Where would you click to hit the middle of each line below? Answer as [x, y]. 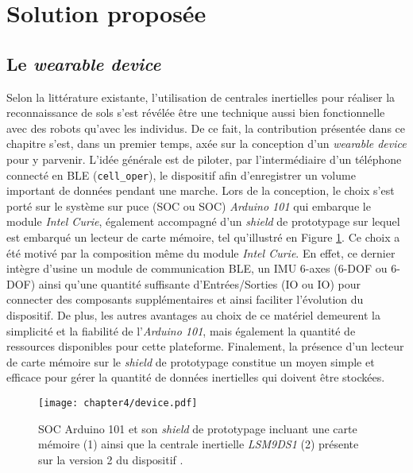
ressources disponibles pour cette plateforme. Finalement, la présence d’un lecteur [205, 346]
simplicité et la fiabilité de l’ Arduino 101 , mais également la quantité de [181, 330]
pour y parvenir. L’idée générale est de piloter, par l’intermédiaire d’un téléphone [204, 159]
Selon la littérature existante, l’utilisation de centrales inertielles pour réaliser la [201, 97]
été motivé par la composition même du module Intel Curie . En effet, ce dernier [201, 252]
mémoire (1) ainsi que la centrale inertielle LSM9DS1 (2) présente [199, 444]
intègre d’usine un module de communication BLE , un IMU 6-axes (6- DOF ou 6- [203, 268]
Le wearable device [84, 63]
